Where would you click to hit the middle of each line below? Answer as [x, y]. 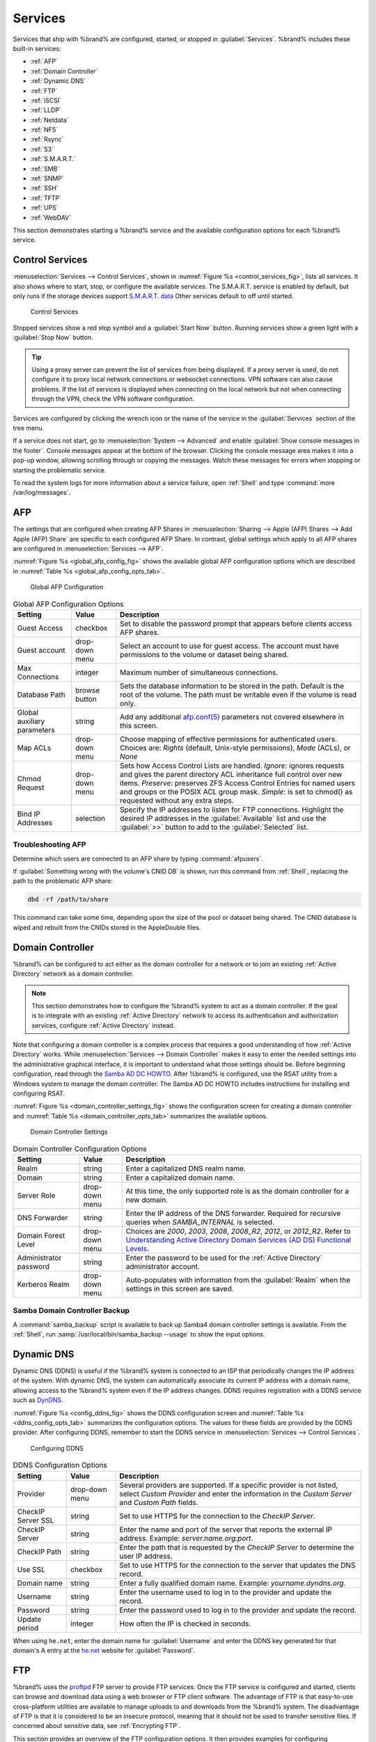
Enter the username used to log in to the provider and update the [226, 1592]
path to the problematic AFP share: [63, 881]
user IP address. [146, 1556]
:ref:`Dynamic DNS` [58, 81]
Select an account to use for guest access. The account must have [229, 646]
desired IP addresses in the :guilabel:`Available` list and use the [223, 818]
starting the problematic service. [60, 470]
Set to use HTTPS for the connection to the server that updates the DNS [237, 1565]
